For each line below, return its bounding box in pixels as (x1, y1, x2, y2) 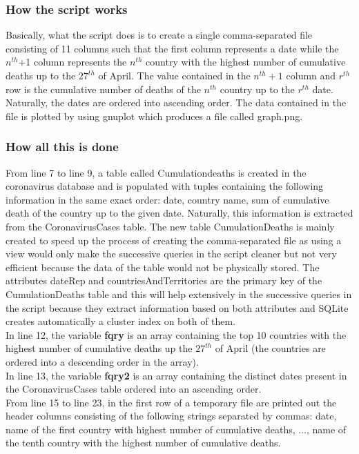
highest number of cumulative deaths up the (6, 341, 193, 355)
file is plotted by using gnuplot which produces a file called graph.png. (6, 108, 303, 123)
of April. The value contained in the (98, 68, 251, 82)
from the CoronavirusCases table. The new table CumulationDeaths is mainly (6, 219, 335, 233)
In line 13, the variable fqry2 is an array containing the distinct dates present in (6, 368, 347, 382)
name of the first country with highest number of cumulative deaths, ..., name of (6, 422, 347, 436)
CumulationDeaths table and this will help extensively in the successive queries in (6, 286, 352, 301)
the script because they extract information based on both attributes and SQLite (6, 300, 349, 315)
